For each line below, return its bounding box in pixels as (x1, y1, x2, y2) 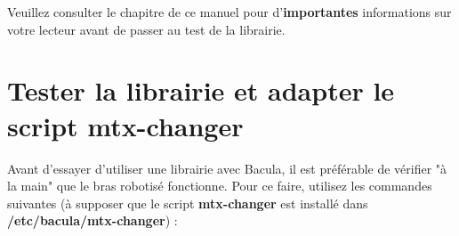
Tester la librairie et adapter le (7, 72, 395, 109)
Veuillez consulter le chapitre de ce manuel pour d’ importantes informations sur (7, 3, 452, 20)
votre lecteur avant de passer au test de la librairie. (7, 20, 286, 38)
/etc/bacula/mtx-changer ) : (7, 211, 178, 230)
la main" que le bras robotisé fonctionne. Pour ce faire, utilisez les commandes (7, 176, 432, 195)
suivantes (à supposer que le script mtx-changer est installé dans (7, 193, 368, 212)
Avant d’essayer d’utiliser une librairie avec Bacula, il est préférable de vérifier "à (7, 159, 447, 177)
